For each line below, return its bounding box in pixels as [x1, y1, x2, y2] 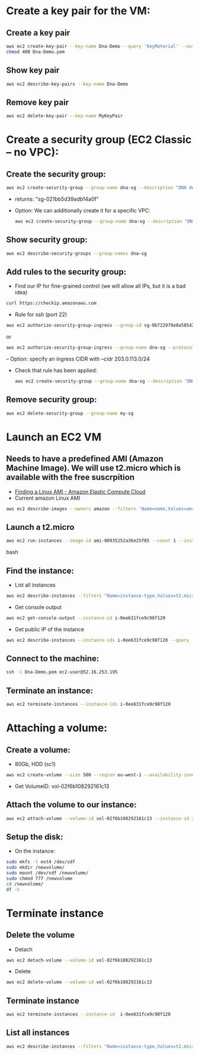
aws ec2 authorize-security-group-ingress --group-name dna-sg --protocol [6, 345, 195, 350]
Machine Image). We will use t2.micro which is [6, 463, 181, 473]
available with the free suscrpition [6, 472, 135, 483]
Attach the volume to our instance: [6, 800, 137, 810]
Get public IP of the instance [14, 626, 85, 633]
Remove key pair [6, 97, 69, 107]
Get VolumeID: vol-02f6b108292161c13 [14, 783, 110, 790]
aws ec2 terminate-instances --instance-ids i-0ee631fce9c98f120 [6, 702, 171, 707]
